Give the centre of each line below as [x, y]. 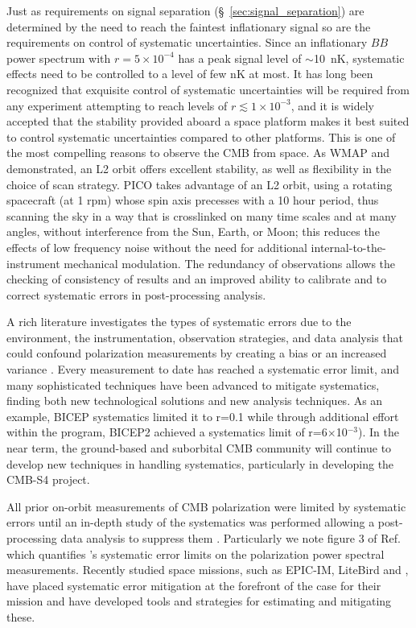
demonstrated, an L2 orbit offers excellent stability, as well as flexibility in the [199, 168]
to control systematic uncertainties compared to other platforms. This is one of [201, 136]
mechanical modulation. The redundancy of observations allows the [230, 263]
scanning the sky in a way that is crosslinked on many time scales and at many [202, 215]
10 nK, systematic [359, 58]
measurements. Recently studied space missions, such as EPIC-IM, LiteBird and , [208, 570]
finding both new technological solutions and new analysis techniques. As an [195, 401]
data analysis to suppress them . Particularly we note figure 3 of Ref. [231, 538]
